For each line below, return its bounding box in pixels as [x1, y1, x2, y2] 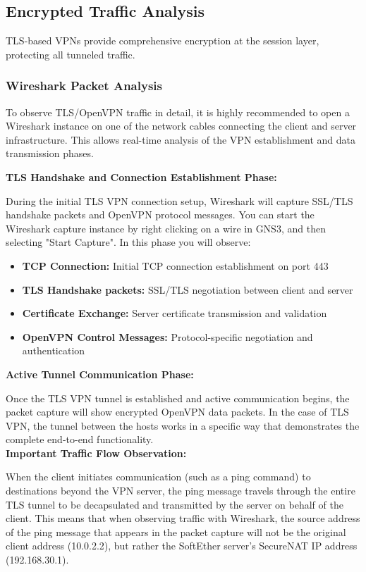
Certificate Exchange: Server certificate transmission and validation [22, 306, 327, 321]
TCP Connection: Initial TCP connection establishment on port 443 [22, 258, 329, 273]
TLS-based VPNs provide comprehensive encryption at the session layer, [6, 33, 319, 48]
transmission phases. [6, 146, 94, 161]
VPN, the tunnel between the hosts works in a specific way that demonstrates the [6, 418, 360, 433]
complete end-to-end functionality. [6, 432, 154, 447]
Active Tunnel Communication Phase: [6, 366, 194, 381]
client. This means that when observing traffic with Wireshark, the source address [6, 511, 360, 526]
